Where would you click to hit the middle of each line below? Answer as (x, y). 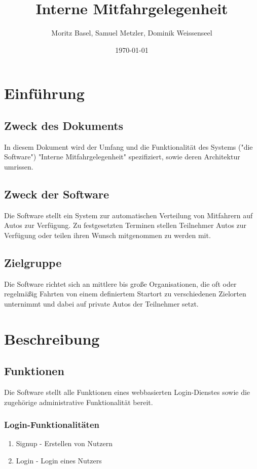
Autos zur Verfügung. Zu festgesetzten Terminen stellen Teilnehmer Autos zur (125, 225)
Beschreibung (52, 338)
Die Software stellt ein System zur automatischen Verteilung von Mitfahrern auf (128, 215)
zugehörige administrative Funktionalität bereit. (79, 402)
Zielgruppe (33, 262)
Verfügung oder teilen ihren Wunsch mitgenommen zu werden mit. (107, 235)
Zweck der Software (57, 194)
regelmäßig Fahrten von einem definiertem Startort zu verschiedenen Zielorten (125, 294)
